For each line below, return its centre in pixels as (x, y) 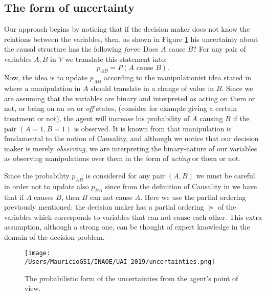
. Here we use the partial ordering (193, 197)
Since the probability (37, 175)
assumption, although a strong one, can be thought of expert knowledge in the (127, 227)
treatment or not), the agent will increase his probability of (97, 118)
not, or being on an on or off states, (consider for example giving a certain (121, 108)
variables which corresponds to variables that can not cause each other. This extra (133, 217)
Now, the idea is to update (46, 77)
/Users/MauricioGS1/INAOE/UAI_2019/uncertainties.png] (120, 262)
